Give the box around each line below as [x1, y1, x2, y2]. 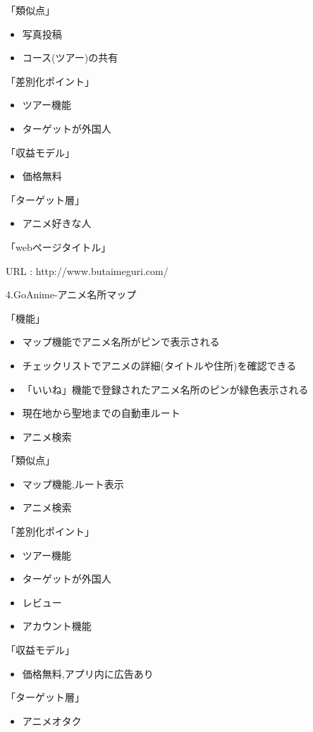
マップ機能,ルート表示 [22, 476, 124, 491]
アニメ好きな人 [22, 216, 92, 231]
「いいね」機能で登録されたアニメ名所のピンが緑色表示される [22, 382, 309, 396]
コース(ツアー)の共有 [22, 50, 118, 65]
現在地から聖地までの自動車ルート [22, 405, 180, 420]
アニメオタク [22, 713, 82, 728]
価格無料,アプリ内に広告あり [22, 666, 154, 681]
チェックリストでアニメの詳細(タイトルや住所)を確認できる [22, 358, 297, 372]
